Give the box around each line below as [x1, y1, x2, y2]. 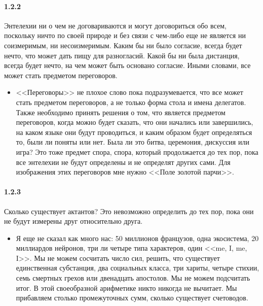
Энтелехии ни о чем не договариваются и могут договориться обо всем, [4, 20, 227, 30]
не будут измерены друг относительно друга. [4, 216, 143, 226]
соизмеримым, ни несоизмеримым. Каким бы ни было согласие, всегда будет [4, 40, 242, 50]
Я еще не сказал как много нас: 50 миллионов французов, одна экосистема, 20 [16, 232, 259, 243]
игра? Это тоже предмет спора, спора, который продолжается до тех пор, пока [16, 146, 258, 157]
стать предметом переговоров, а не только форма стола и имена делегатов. [16, 96, 246, 107]
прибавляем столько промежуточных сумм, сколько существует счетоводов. [16, 292, 248, 303]
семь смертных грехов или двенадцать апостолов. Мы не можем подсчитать [16, 273, 250, 283]
